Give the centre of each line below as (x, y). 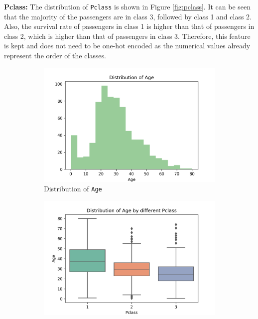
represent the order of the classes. (55, 56)
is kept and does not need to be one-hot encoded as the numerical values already (127, 46)
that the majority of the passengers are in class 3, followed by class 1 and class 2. (128, 16)
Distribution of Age (73, 189)
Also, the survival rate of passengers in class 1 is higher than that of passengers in (129, 26)
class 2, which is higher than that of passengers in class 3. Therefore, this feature (127, 36)
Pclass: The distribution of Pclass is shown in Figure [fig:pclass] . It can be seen (128, 6)
